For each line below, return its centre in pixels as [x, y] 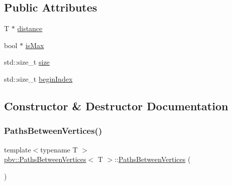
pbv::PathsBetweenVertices [45, 159]
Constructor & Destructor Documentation [116, 106]
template [18, 149]
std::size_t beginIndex [38, 78]
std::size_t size [27, 62]
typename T [59, 149]
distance [30, 28]
